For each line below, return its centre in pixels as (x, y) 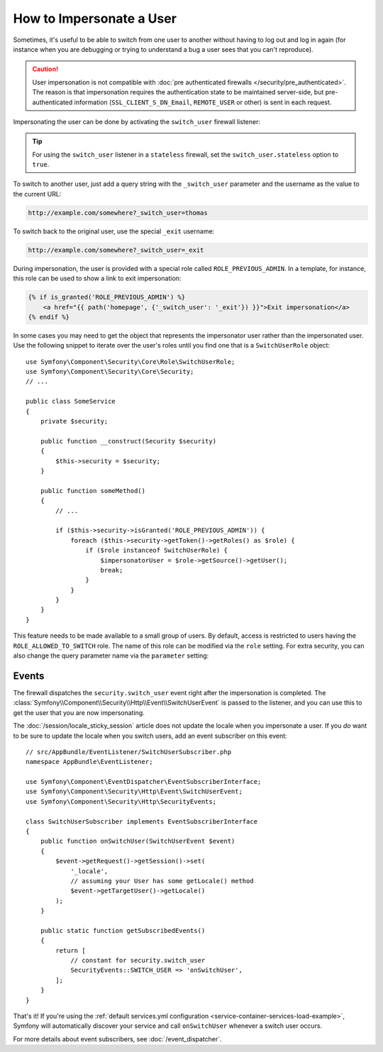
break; (112, 570)
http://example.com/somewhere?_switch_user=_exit (116, 250)
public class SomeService (71, 402)
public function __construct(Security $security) (128, 441)
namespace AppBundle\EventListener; (89, 762)
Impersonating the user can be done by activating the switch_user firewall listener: (137, 121)
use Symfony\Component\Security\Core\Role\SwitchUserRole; (131, 361)
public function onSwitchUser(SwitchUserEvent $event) (138, 841)
